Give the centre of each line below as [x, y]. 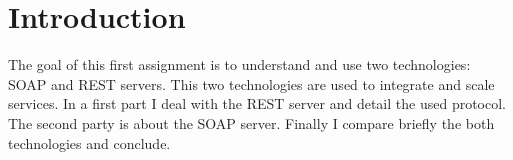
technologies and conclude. [89, 142]
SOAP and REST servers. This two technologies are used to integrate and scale [251, 83]
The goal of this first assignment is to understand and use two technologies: [239, 64]
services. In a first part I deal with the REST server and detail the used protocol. [257, 103]
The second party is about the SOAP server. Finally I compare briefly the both [251, 122]
